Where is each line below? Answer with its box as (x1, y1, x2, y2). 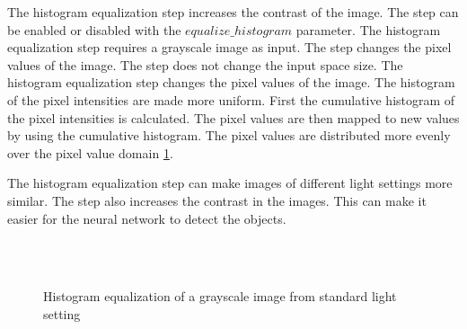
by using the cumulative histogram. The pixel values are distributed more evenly (7, 126, 451, 145)
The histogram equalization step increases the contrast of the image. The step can (7, 3, 459, 21)
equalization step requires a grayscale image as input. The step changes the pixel (7, 38, 452, 57)
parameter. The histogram (295, 20, 441, 39)
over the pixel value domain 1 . (7, 143, 173, 162)
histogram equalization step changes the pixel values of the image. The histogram (7, 73, 455, 92)
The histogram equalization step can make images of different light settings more (7, 173, 453, 192)
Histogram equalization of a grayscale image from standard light (43, 287, 397, 306)
